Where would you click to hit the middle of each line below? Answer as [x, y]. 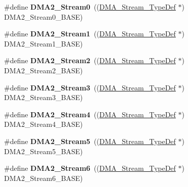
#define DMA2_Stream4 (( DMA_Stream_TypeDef [90, 114]
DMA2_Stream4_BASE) [43, 124]
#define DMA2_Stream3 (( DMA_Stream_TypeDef [90, 87]
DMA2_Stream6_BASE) [43, 178]
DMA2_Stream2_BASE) [43, 70]
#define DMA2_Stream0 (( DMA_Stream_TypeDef [90, 7]
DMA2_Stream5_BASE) [43, 151]
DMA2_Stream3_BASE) [43, 97]
